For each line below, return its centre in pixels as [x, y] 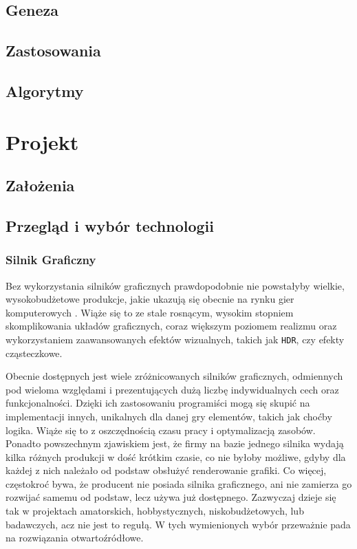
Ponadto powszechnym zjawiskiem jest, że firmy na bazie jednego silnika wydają [175, 443]
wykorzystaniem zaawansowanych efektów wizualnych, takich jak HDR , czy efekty [175, 339]
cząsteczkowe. [34, 353]
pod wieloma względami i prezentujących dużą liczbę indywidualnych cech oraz [172, 389]
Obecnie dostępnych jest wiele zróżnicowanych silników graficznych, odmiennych [174, 376]
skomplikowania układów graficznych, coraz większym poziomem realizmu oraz [171, 326]
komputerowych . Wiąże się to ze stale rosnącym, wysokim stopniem [150, 312]
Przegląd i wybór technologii [110, 225]
